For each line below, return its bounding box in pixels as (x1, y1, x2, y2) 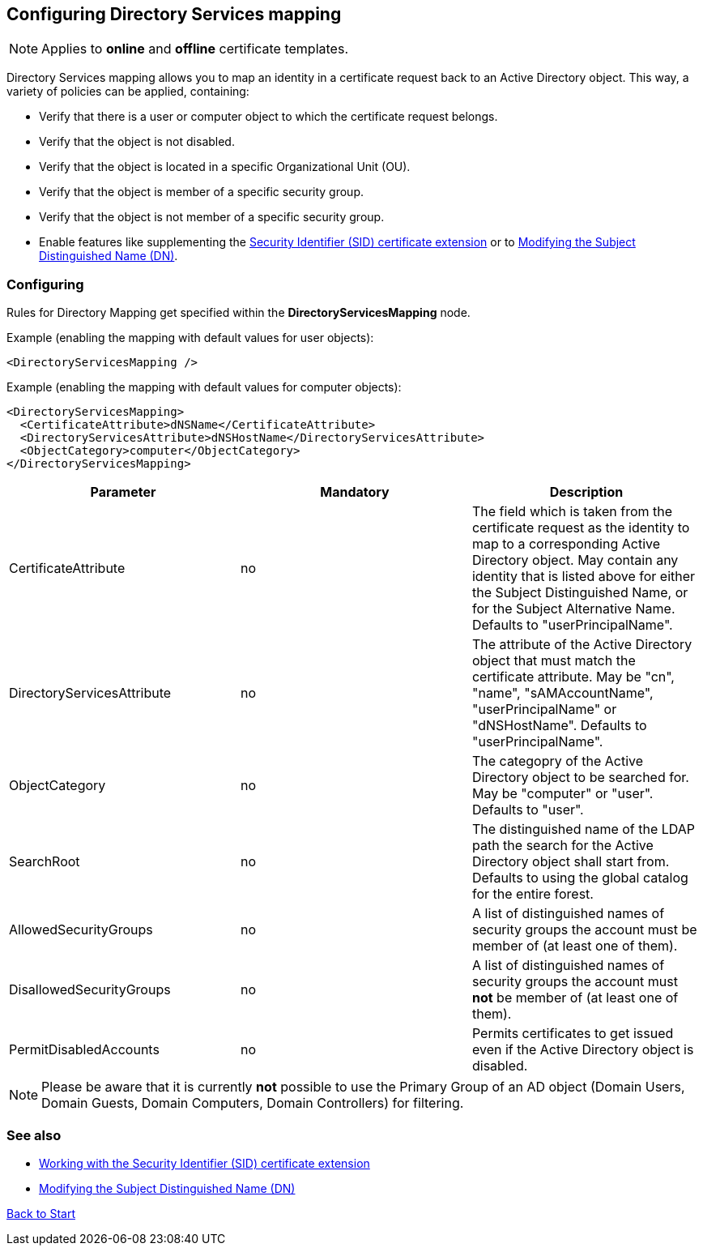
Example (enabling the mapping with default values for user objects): (6, 331, 374, 345)
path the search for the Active (471, 837, 654, 854)
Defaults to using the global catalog (471, 870, 688, 887)
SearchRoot (9, 853, 80, 870)
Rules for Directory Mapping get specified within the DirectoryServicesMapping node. (6, 306, 471, 320)
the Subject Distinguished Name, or (471, 584, 688, 601)
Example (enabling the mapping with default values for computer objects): (6, 380, 402, 395)
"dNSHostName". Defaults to (471, 717, 647, 734)
